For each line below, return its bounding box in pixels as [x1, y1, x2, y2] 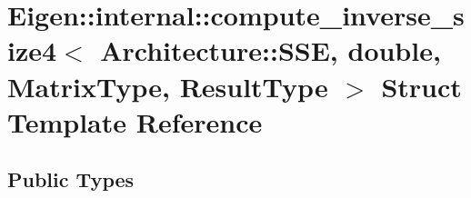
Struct [381, 67, 462, 104]
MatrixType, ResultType [7, 67, 328, 104]
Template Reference [7, 103, 263, 140]
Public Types [7, 165, 135, 193]
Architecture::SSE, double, [100, 32, 441, 69]
